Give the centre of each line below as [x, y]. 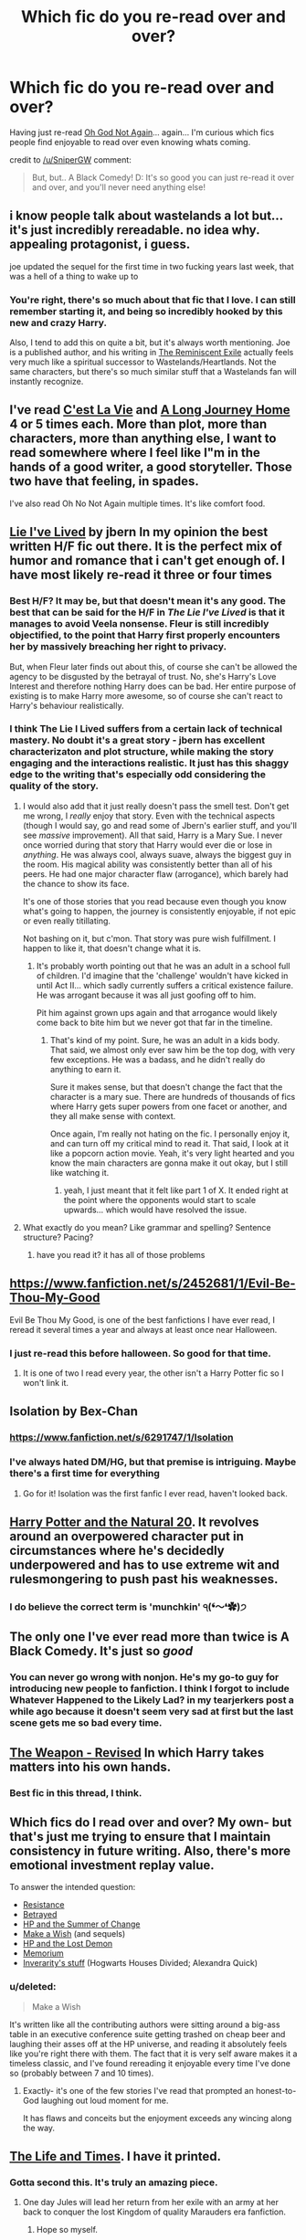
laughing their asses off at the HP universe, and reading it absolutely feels [148, 2044]
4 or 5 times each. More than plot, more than [138, 424]
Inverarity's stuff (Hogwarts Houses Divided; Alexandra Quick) [140, 1963]
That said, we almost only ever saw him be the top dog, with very [172, 1050]
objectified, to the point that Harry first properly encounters [145, 635]
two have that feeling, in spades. [104, 481]
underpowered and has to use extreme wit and [145, 1564]
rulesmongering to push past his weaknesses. [144, 1579]
